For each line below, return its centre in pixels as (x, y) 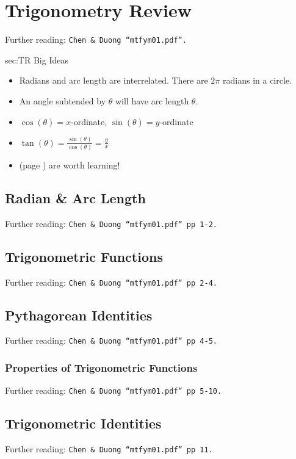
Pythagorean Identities (79, 315)
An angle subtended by (63, 100)
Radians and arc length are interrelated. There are (114, 80)
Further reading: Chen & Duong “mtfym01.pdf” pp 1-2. (111, 223)
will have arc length (152, 100)
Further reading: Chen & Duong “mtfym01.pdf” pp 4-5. (111, 340)
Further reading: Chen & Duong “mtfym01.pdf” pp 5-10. (114, 390)
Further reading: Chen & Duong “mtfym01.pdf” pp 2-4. (111, 282)
